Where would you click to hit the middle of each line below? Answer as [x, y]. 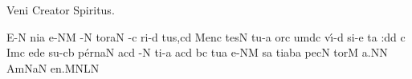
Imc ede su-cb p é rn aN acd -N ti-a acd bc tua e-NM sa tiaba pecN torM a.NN [197, 52]
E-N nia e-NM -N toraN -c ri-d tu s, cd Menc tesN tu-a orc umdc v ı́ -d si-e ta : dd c [206, 36]
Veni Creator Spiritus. [61, 10]
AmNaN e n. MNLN [53, 67]
